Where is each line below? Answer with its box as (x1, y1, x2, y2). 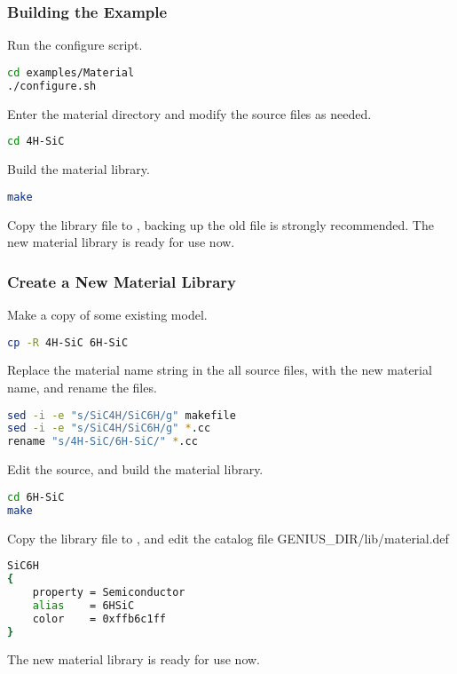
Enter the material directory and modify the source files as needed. (7, 104, 372, 123)
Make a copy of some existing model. (7, 305, 208, 323)
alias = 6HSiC (32, 599, 135, 612)
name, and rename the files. (7, 377, 157, 396)
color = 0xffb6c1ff (32, 612, 166, 625)
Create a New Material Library (7, 270, 237, 292)
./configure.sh (7, 79, 97, 92)
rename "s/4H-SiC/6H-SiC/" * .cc (7, 435, 198, 448)
